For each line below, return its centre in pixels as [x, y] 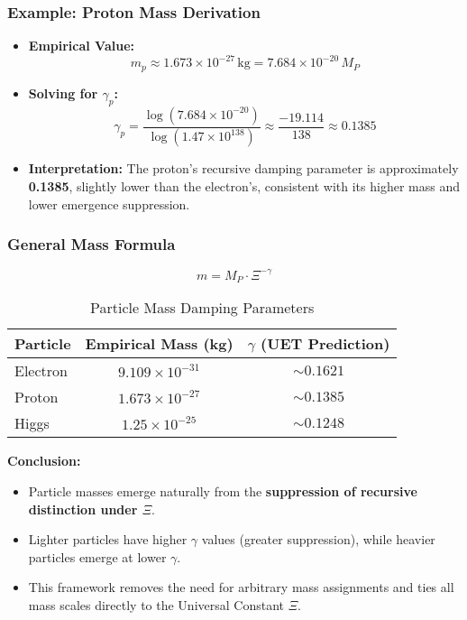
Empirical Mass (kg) [159, 344]
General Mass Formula [92, 244]
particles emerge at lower [97, 556]
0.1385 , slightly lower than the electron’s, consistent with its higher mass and [244, 186]
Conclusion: [44, 461]
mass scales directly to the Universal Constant [156, 604]
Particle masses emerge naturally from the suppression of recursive [223, 490]
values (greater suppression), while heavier [318, 539]
